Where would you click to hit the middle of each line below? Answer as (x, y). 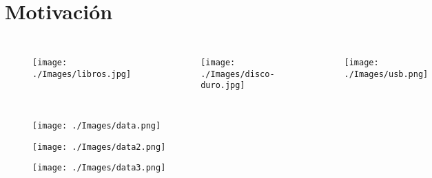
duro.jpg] (223, 86)
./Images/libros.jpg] (82, 74)
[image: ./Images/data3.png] (99, 168)
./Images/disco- (238, 74)
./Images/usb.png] (386, 74)
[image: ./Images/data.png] (97, 126)
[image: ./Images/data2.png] (99, 147)
